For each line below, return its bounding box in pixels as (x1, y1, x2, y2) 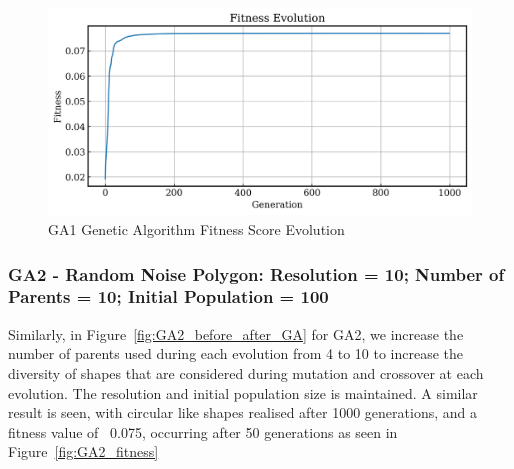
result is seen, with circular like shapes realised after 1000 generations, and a (8, 402, 477, 423)
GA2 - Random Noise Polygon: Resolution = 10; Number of (8, 261, 505, 286)
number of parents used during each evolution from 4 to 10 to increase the (8, 343, 464, 364)
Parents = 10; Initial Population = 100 (8, 284, 329, 309)
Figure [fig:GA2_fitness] (8, 441, 159, 462)
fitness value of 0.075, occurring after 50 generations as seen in (8, 421, 398, 442)
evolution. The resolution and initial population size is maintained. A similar (8, 382, 478, 403)
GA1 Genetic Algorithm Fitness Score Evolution (48, 219, 345, 240)
